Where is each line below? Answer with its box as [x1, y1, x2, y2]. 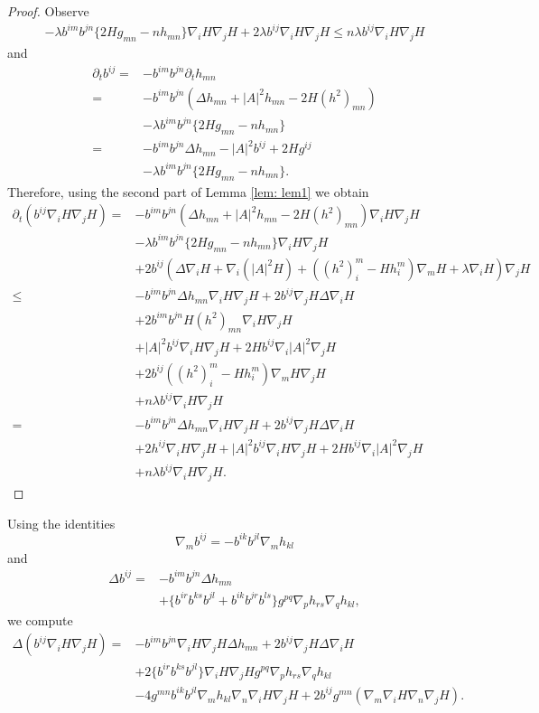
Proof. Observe [7, 2, 89, 20]
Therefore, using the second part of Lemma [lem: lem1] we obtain [7, 182, 369, 201]
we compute [7, 611, 73, 630]
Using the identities [7, 513, 116, 532]
